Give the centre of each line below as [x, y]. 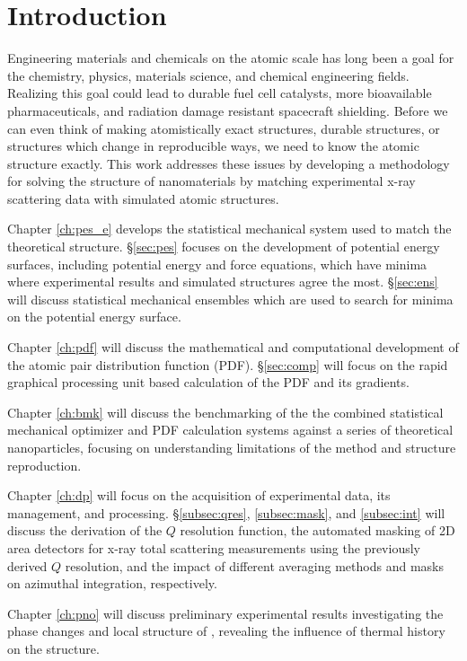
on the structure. [53, 648]
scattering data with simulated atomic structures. [143, 198]
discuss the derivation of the [85, 530]
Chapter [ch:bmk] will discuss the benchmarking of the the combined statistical [225, 412]
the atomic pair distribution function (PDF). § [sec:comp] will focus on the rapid [228, 364]
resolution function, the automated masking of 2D [317, 530]
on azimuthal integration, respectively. [112, 583]
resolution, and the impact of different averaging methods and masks [254, 565]
